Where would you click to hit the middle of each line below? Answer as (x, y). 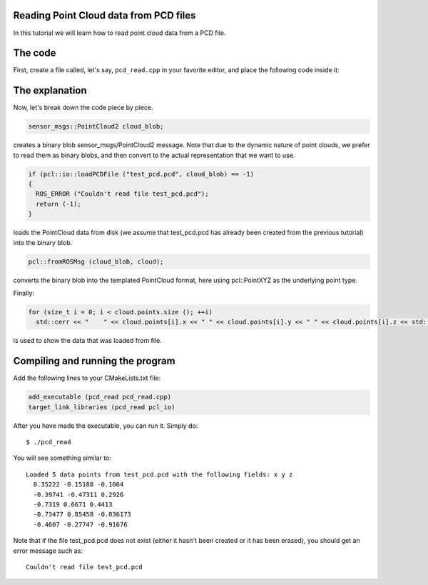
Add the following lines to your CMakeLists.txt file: (87, 378)
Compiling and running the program (94, 361)
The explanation (50, 90)
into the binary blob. (43, 242)
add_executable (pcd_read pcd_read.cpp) (100, 397)
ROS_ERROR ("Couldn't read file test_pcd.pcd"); (123, 194)
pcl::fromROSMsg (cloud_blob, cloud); (96, 261)
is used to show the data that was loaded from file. (87, 341)
